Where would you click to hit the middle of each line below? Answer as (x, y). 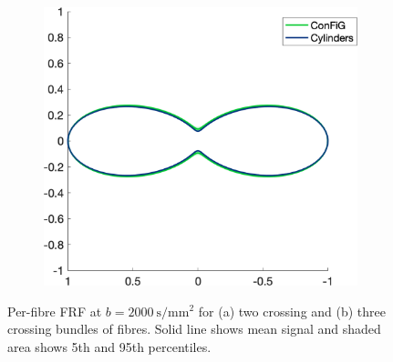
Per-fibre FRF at (55, 311)
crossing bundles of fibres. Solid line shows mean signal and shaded (194, 329)
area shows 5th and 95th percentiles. (109, 346)
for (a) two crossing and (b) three (292, 311)
